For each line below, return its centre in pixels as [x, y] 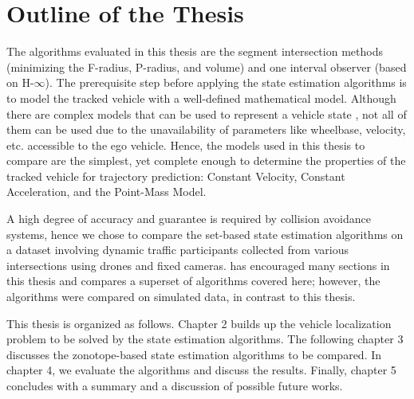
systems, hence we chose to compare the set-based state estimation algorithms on [205, 234]
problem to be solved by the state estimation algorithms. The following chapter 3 [205, 339]
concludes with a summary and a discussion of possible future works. [175, 385]
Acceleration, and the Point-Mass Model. [106, 192]
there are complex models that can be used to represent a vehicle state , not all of [207, 113]
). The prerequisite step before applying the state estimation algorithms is [226, 82]
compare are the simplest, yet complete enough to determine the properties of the [206, 160]
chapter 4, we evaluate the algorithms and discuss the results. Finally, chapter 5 [201, 370]
